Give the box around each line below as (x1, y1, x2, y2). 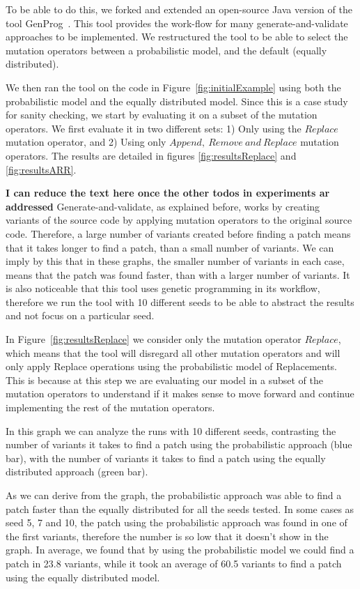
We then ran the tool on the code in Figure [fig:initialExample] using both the (6, 79, 341, 94)
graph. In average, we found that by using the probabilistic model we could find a (6, 542, 354, 557)
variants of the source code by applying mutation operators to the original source (6, 213, 352, 227)
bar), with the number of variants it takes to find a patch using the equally (6, 450, 326, 465)
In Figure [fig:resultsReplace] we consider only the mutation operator (6, 332, 302, 346)
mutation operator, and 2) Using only (6, 135, 166, 149)
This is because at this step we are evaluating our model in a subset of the (6, 372, 323, 387)
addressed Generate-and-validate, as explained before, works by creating (6, 199, 320, 213)
